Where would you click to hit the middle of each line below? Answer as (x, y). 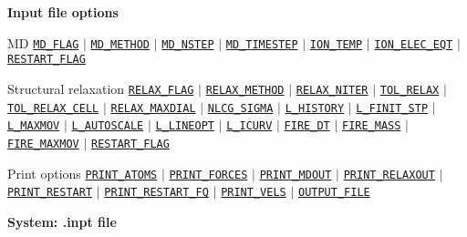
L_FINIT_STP (392, 108)
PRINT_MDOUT (296, 175)
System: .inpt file (62, 221)
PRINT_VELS (254, 193)
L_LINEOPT (185, 126)
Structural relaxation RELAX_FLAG (101, 88)
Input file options (63, 12)
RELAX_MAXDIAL (153, 108)
